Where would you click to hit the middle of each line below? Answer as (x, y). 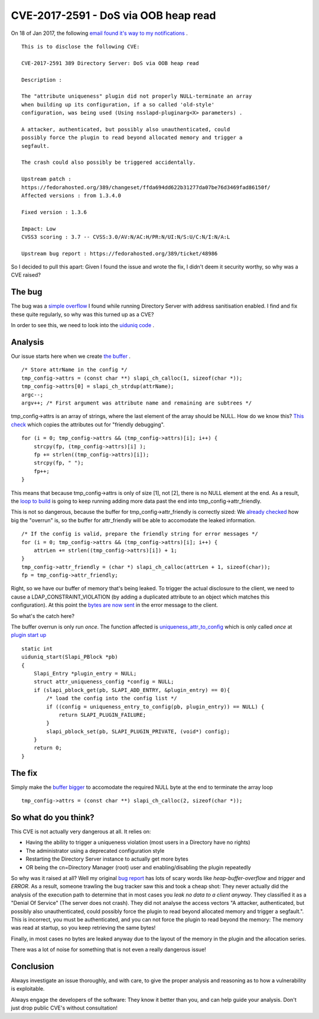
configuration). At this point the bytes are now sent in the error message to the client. (115, 605)
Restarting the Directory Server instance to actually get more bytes (107, 859)
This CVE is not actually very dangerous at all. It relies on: (81, 832)
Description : (42, 80)
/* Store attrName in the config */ (74, 370)
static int (37, 648)
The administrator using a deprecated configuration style (95, 850)
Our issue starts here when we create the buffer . (71, 356)
